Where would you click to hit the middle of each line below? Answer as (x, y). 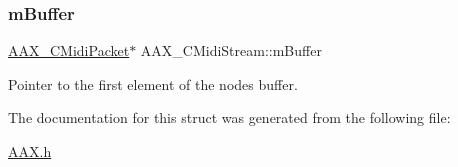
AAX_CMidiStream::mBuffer (231, 50)
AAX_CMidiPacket (69, 50)
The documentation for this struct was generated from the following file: (229, 117)
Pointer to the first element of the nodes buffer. (153, 83)
